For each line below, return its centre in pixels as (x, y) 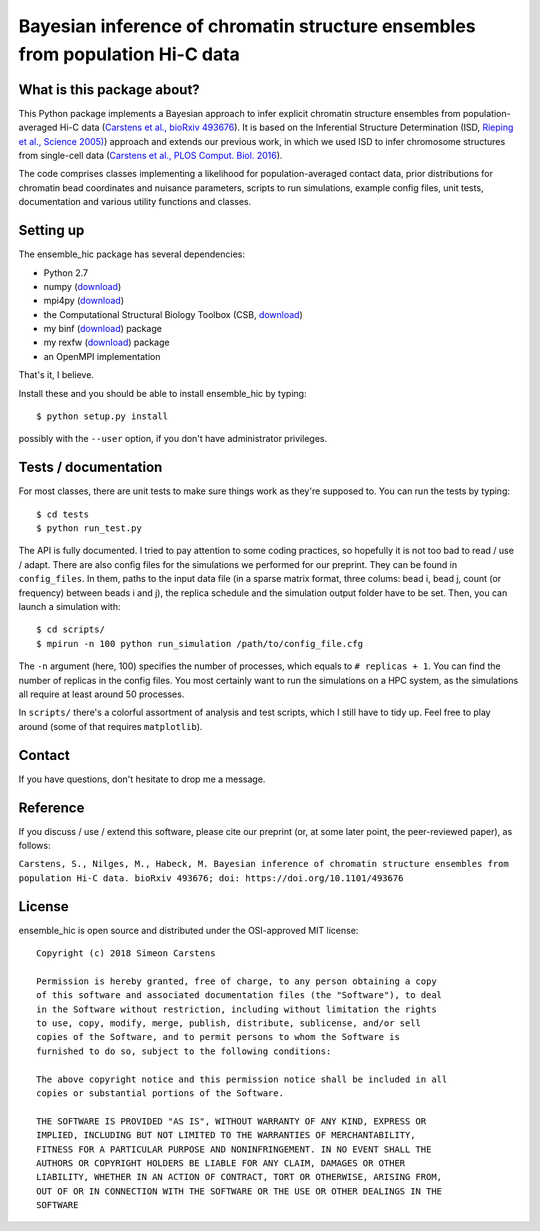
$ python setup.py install (102, 416)
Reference (51, 807)
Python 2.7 (66, 272)
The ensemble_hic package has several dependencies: (131, 254)
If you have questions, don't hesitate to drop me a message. (142, 779)
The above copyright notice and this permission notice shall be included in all (242, 1079)
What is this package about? (109, 89)
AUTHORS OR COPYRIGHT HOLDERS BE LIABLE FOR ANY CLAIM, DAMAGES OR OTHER (221, 1163)
